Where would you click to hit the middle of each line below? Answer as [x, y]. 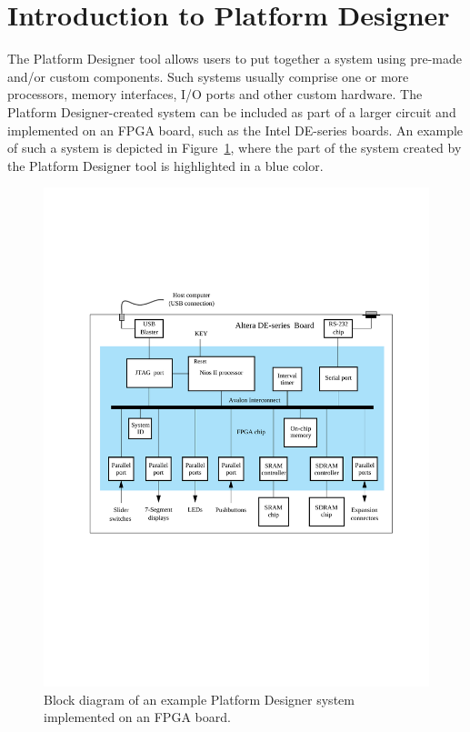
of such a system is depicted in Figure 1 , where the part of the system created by [235, 148]
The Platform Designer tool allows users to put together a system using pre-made [235, 59]
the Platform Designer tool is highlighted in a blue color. [165, 165]
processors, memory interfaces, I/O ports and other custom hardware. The [215, 94]
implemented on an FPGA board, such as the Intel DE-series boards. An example [235, 130]
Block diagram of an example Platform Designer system [199, 699]
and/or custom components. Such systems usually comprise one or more [208, 76]
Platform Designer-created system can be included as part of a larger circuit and [232, 111]
